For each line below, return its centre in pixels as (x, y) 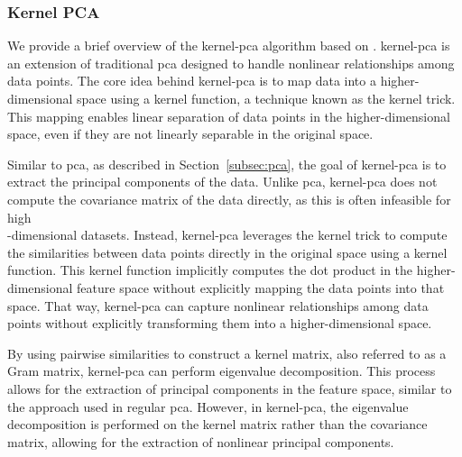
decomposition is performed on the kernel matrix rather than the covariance (217, 424)
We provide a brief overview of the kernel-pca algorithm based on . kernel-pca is (229, 46)
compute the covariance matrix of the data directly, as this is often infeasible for (229, 199)
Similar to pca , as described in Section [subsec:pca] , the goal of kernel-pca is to (227, 164)
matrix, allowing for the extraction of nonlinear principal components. (201, 441)
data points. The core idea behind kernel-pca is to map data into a (192, 81)
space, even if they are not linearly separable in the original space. (190, 134)
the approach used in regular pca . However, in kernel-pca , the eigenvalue (208, 406)
